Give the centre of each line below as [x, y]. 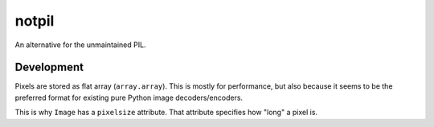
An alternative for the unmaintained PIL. [80, 45]
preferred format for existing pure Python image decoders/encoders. [129, 97]
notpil [35, 21]
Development [49, 67]
